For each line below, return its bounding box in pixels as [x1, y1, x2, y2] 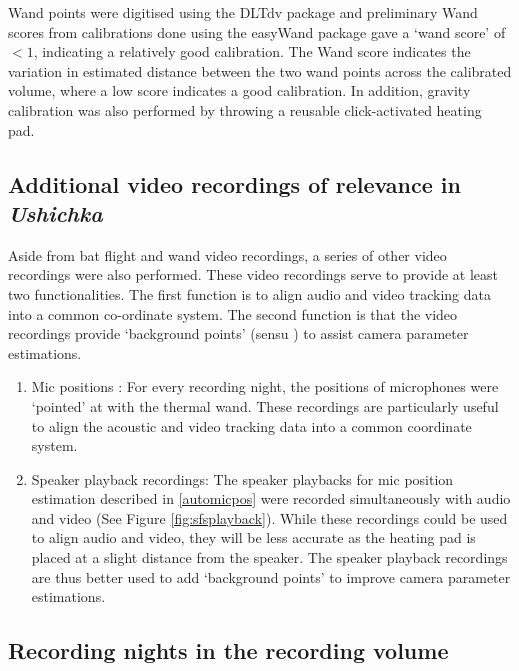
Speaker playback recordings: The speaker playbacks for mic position [31, 468, 454, 489]
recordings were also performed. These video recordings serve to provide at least [8, 264, 498, 285]
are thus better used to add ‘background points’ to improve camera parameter [31, 566, 511, 587]
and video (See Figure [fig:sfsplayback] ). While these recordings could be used [31, 507, 508, 528]
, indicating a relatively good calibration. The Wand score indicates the [33, 41, 471, 62]
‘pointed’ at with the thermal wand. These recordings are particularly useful [31, 395, 499, 416]
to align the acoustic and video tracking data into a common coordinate [31, 415, 472, 436]
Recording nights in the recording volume [8, 635, 449, 666]
